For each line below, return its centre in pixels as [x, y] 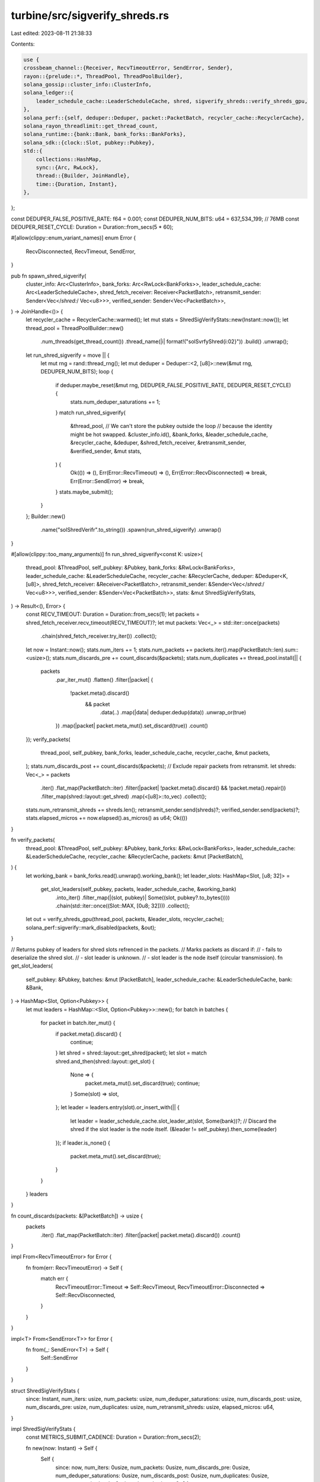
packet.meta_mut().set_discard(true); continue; [143, 1083]
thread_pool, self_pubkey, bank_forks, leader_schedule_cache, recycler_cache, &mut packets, [155, 753]
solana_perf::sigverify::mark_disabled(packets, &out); [91, 927]
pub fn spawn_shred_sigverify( [49, 276]
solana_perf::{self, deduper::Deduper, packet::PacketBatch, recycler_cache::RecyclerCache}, [164, 118]
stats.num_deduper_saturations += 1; [115, 402]
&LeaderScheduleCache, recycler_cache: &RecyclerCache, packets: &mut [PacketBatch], [135, 856]
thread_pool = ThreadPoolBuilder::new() [75, 328]
